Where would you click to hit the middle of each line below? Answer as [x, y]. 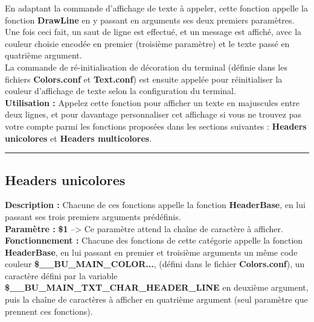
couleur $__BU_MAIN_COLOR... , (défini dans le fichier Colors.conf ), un [155, 264]
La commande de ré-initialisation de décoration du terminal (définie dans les [146, 67]
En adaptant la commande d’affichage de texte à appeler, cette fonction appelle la [156, 8]
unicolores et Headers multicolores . [78, 138]
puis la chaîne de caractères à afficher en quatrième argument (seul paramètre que [156, 299]
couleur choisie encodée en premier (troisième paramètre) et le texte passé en [147, 43]
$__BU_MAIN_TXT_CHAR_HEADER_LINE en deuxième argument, [157, 287]
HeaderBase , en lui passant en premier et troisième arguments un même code [151, 252]
